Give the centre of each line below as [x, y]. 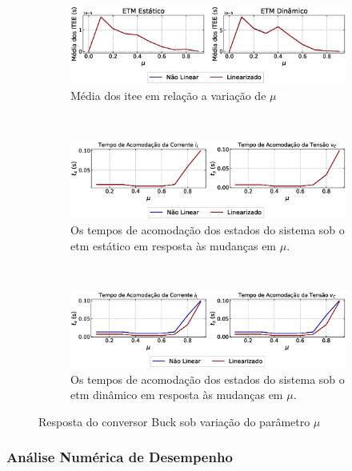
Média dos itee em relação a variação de [168, 96]
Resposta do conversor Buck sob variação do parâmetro [174, 421]
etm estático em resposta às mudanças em [174, 245]
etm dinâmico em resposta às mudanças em [177, 395]
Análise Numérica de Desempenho [120, 457]
